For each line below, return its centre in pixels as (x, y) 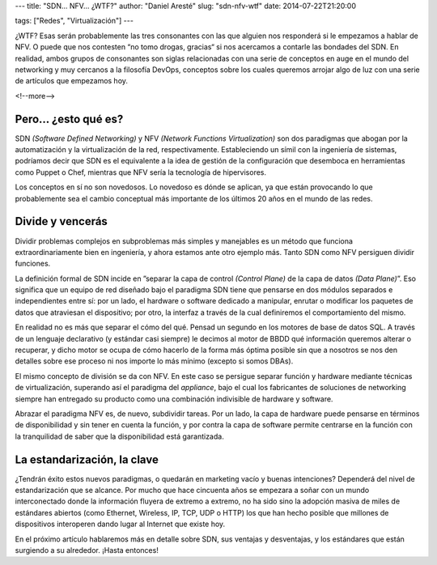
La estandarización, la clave (87, 459)
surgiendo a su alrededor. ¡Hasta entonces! (87, 550)
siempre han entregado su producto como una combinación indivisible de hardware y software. (174, 399)
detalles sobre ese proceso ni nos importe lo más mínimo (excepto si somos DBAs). (154, 361)
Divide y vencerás (62, 221)
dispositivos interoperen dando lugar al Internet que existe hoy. (120, 524)
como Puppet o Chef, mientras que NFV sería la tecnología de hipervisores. (141, 172)
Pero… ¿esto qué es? (69, 119)
